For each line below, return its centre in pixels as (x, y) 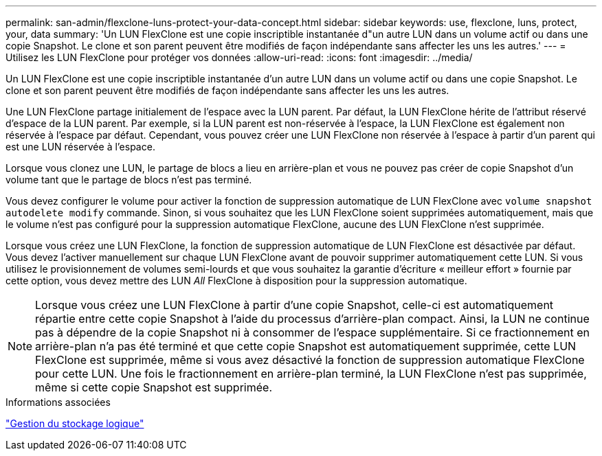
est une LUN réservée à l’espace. (80, 147)
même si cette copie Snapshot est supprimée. (154, 387)
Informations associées (58, 402)
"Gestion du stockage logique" (75, 423)
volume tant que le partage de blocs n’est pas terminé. (129, 180)
